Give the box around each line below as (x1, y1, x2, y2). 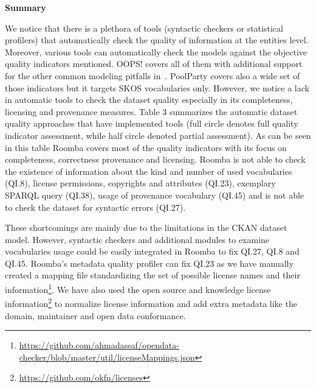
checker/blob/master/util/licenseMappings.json (19, 350, 195, 363)
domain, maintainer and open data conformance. (5, 309, 186, 322)
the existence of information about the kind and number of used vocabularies (5, 164, 292, 177)
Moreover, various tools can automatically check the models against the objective (5, 45, 307, 58)
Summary (5, 1, 46, 13)
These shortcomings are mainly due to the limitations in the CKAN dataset (5, 221, 287, 234)
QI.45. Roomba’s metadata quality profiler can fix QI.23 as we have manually (5, 256, 294, 269)
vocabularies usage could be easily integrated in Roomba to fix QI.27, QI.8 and (5, 245, 300, 258)
